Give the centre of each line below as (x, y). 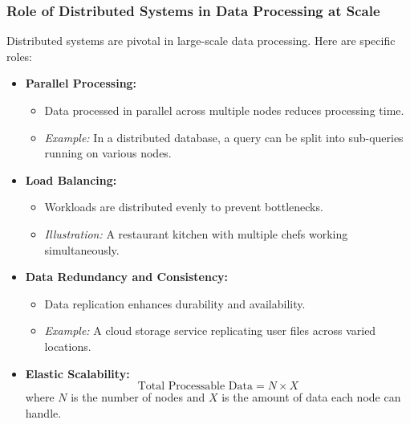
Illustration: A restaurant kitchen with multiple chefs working (196, 233)
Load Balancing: (71, 179)
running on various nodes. (108, 153)
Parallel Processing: (81, 83)
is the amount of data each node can (311, 397)
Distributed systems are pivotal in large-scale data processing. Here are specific (201, 41)
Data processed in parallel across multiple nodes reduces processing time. (224, 110)
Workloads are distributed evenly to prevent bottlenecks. (184, 207)
